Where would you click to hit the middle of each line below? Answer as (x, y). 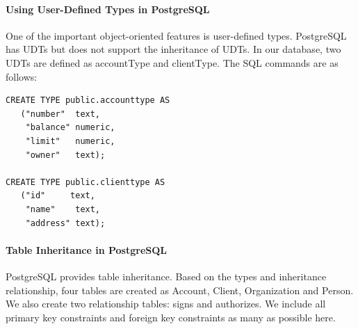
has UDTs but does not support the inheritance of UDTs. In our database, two (173, 49)
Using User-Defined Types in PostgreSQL (108, 9)
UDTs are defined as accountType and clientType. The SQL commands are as (172, 62)
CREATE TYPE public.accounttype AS (88, 101)
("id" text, (58, 196)
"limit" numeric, (70, 141)
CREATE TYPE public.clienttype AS (86, 182)
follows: (22, 76)
